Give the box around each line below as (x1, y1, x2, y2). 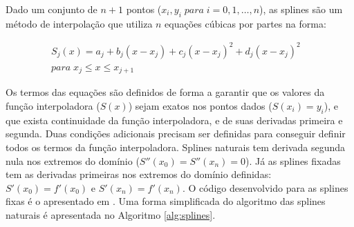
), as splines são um (259, 2, 343, 16)
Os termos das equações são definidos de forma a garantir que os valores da (6, 85, 325, 99)
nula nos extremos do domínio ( (6, 153, 140, 168)
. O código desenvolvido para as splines (182, 180, 348, 195)
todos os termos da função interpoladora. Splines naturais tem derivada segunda (6, 139, 346, 154)
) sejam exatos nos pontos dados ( (128, 99, 272, 112)
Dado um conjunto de (6, 2, 97, 16)
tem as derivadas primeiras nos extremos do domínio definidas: (6, 167, 272, 181)
